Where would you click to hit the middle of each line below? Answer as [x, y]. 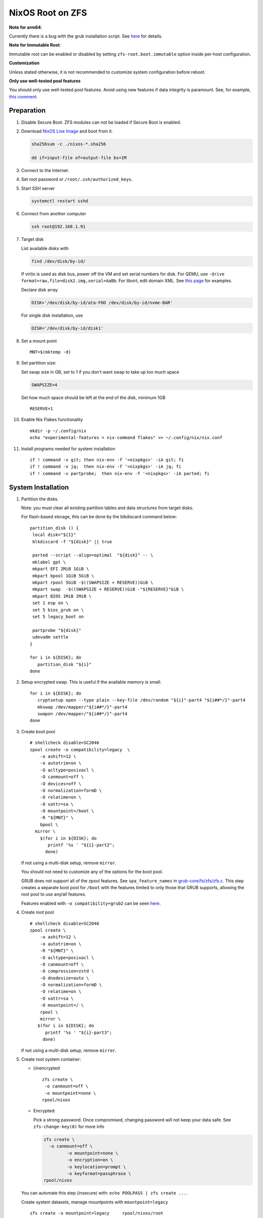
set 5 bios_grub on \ [58, 610]
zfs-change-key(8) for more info [69, 1127]
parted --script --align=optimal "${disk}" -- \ [93, 555]
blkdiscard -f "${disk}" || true [72, 542]
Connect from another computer [54, 214]
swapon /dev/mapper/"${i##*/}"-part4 [82, 714]
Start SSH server [38, 188]
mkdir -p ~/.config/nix [58, 431]
